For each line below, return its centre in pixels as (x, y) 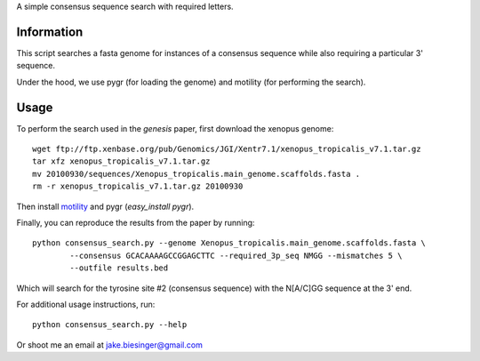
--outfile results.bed (119, 268)
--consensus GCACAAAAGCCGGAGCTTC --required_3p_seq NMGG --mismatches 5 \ (236, 255)
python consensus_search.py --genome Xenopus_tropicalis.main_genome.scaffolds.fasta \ (229, 243)
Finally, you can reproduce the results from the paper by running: (136, 222)
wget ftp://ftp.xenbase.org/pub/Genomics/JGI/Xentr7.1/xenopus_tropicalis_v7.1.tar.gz (227, 148)
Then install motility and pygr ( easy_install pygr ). (105, 206)
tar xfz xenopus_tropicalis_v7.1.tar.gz (121, 161)
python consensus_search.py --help (110, 325)
